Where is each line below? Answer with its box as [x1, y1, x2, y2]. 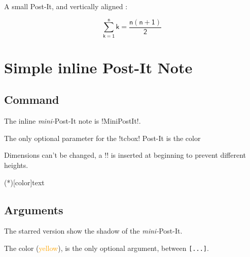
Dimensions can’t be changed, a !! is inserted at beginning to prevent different [4, 150, 246, 160]
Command [4, 92, 59, 107]
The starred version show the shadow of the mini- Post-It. [4, 225, 183, 236]
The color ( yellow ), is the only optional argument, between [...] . [4, 243, 209, 253]
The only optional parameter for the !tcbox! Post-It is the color [4, 132, 201, 143]
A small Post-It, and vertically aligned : [4, 1, 128, 11]
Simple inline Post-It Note [4, 56, 193, 77]
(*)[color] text [4, 177, 45, 187]
